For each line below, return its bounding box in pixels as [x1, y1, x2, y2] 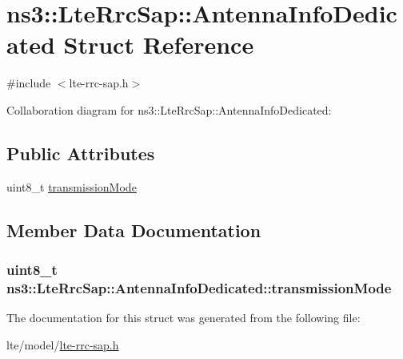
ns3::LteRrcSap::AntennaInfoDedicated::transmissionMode [6, 277, 392, 297]
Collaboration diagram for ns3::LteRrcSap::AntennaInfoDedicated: [6, 101, 332, 118]
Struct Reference [63, 28, 254, 61]
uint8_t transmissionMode [6, 178, 137, 195]
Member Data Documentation [6, 217, 261, 242]
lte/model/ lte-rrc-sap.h [6, 336, 119, 353]
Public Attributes [6, 140, 155, 165]
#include [6, 75, 51, 91]
